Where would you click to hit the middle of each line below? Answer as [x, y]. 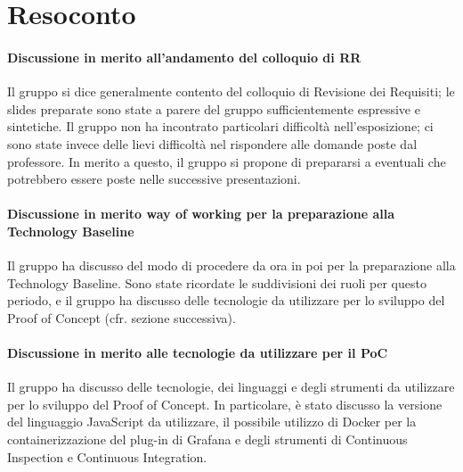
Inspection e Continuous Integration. [107, 456]
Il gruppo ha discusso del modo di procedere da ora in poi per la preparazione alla [231, 265]
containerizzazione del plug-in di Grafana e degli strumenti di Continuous [207, 439]
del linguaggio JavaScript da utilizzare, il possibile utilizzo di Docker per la [212, 422]
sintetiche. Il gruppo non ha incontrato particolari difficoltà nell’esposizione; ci [220, 126]
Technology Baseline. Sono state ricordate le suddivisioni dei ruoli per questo [217, 282]
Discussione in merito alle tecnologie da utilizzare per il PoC [198, 353]
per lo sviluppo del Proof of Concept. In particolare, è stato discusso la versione [225, 404]
